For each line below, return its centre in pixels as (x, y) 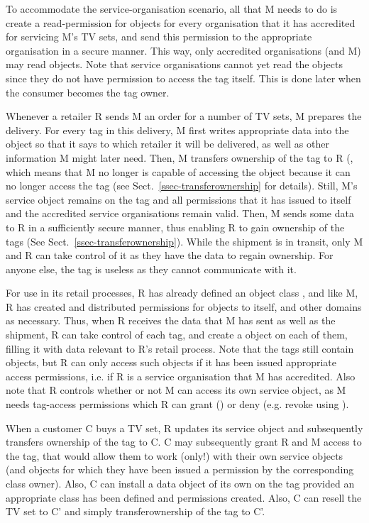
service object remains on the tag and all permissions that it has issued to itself (178, 199)
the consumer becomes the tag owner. (88, 92)
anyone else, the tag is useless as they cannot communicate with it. (151, 269)
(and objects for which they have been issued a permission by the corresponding (180, 469)
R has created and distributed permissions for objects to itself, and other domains (184, 306)
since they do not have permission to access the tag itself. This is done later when (183, 78)
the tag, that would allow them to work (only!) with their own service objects (175, 455)
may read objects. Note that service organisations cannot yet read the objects (174, 64)
